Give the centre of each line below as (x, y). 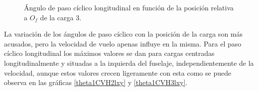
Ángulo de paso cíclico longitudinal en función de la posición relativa (129, 7)
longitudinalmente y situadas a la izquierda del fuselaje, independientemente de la (129, 63)
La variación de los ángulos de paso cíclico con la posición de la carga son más (124, 34)
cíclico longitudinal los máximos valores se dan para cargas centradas (109, 53)
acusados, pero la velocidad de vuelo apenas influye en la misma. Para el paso (123, 43)
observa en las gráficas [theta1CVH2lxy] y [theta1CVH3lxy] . (96, 82)
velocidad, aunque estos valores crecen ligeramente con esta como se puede (118, 72)
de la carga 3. (61, 17)
